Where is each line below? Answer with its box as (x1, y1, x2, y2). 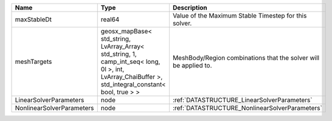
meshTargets (15, 58, 52, 66)
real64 (100, 15, 120, 24)
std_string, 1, (100, 50, 137, 58)
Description (172, 4, 208, 12)
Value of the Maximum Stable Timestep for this (172, 12, 307, 19)
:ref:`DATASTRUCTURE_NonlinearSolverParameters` (172, 104, 322, 112)
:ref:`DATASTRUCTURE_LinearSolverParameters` (172, 96, 313, 104)
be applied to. (172, 61, 212, 69)
